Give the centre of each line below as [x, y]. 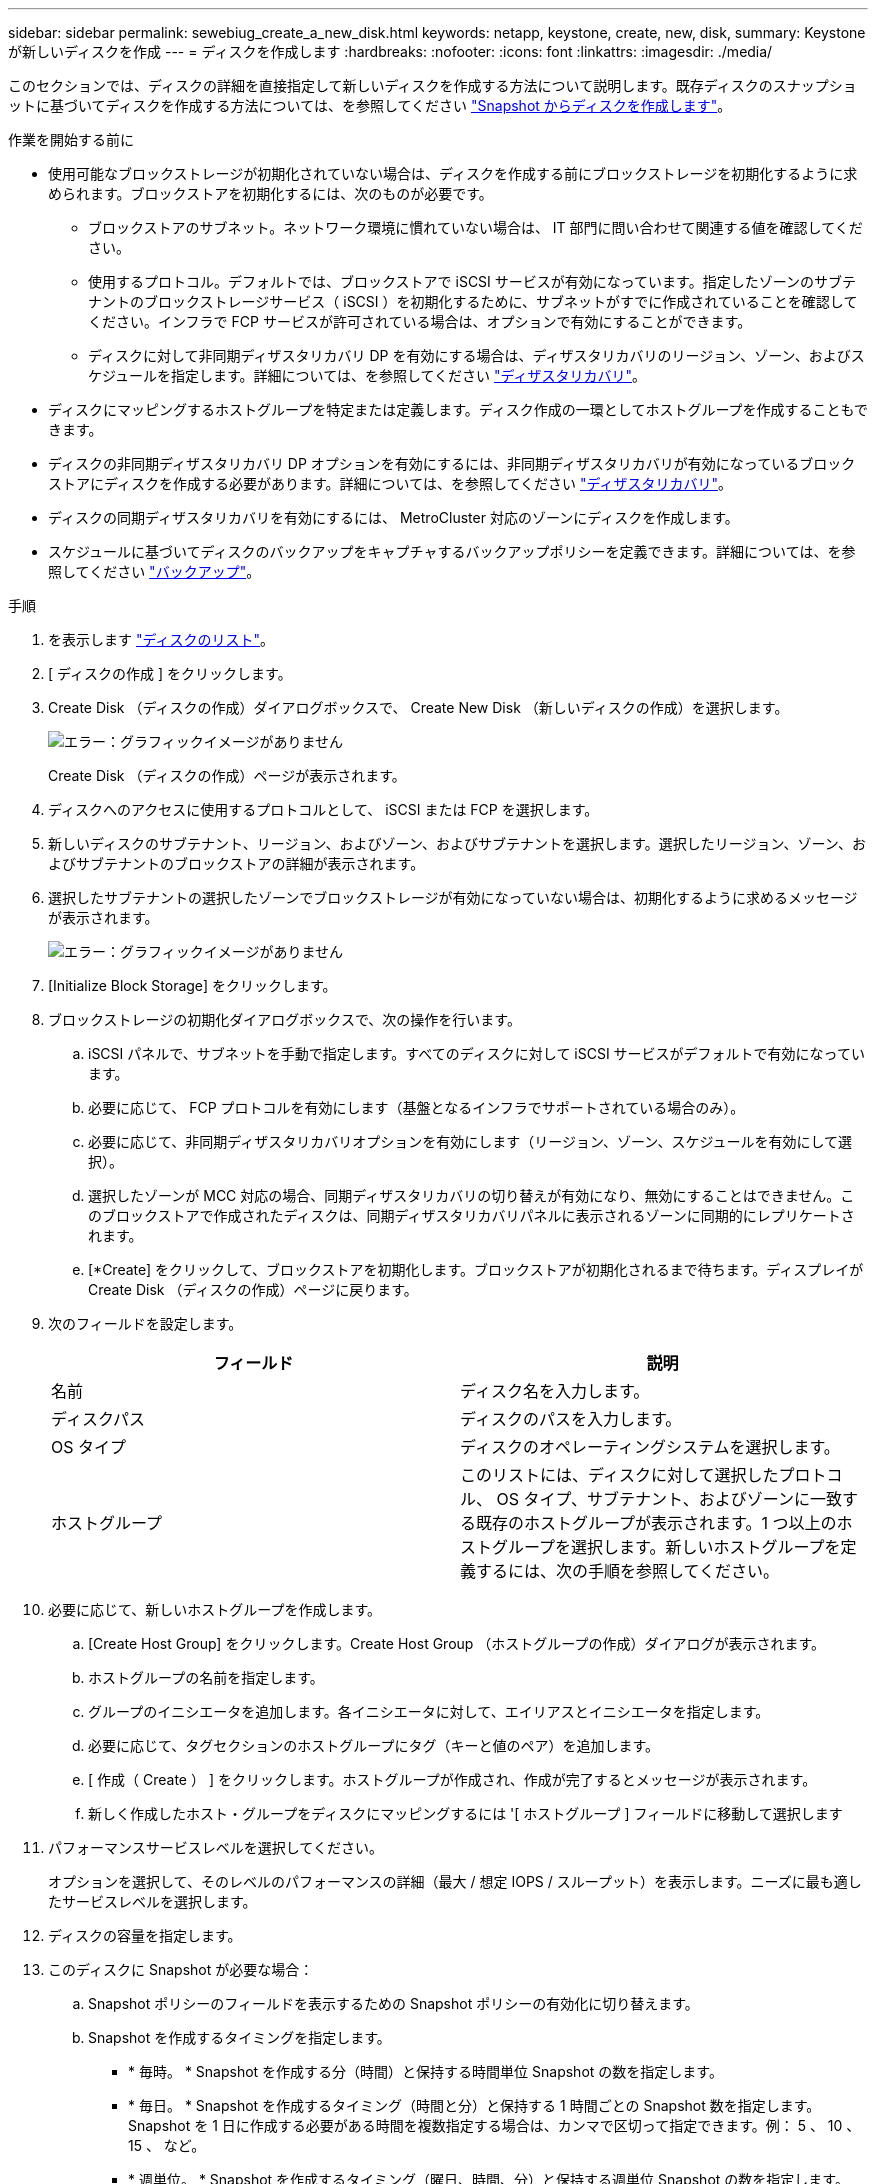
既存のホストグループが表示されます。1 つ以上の [656, 1523]
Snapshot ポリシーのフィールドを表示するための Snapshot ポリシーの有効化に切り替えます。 [393, 2003]
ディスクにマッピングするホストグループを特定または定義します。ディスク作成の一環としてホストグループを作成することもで [458, 409]
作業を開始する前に [71, 139]
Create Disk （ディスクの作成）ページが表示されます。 [227, 775]
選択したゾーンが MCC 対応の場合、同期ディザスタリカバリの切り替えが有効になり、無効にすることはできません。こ [471, 1195]
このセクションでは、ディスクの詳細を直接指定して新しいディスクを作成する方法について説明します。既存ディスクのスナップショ [432, 85]
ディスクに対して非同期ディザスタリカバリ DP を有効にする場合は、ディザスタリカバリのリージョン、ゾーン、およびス [476, 355]
